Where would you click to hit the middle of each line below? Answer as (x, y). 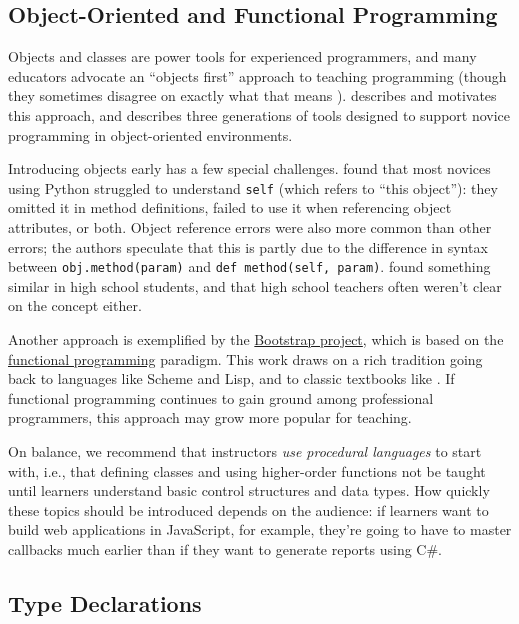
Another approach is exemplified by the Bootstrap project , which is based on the (256, 339)
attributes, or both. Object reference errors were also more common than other (250, 227)
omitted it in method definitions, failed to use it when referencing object (230, 207)
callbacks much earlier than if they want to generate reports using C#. (225, 548)
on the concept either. (75, 305)
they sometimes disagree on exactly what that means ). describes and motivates (252, 95)
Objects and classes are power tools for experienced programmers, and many (242, 56)
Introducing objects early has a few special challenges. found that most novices (249, 168)
